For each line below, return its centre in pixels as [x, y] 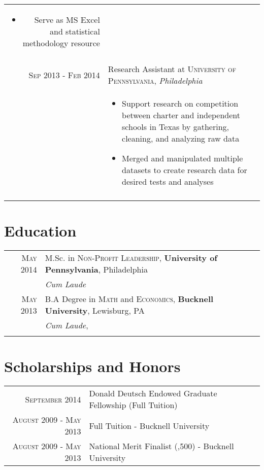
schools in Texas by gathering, [176, 127]
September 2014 [53, 399]
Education [40, 231]
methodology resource [61, 43]
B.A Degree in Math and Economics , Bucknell [129, 299]
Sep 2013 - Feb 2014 [64, 75]
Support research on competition [180, 103]
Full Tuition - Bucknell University [149, 425]
